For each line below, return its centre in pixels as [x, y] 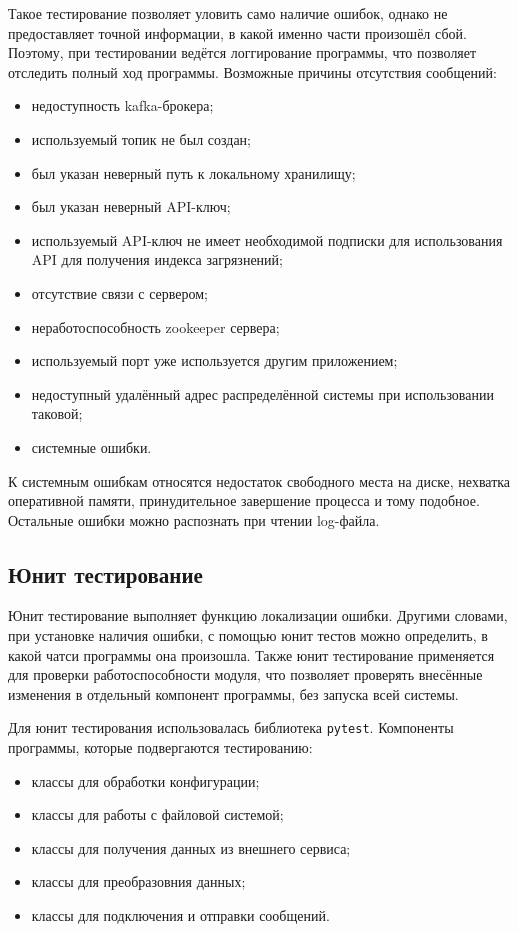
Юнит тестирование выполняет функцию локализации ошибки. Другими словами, [258, 615]
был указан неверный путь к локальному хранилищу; [193, 172]
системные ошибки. [91, 446]
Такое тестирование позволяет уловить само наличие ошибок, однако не [228, 13]
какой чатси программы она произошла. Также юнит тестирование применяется [251, 654]
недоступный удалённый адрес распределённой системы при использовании [262, 393]
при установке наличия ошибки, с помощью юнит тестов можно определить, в [248, 635]
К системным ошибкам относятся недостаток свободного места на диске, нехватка [259, 480]
